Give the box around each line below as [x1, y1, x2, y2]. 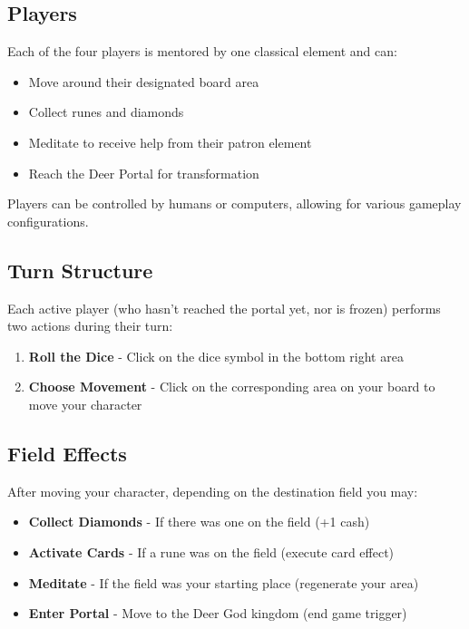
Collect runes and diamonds [28, 102, 184, 121]
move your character [28, 394, 142, 413]
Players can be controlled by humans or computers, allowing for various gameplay [7, 194, 462, 213]
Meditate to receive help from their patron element [28, 132, 312, 151]
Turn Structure [7, 256, 153, 284]
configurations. [7, 211, 89, 230]
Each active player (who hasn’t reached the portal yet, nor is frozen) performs [7, 298, 441, 317]
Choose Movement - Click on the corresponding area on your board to [28, 377, 435, 396]
